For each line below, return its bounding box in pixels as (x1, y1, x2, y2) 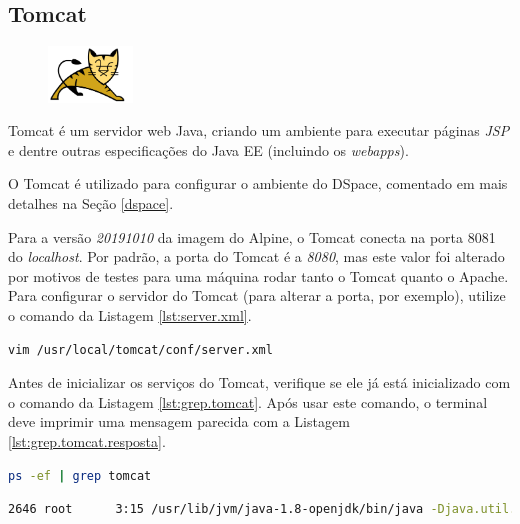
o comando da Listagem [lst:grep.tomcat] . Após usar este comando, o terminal (8, 391, 488, 412)
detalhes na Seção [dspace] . (8, 193, 174, 214)
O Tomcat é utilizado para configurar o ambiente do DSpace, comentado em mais (8, 173, 508, 194)
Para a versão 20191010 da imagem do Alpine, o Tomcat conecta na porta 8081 (8, 226, 496, 247)
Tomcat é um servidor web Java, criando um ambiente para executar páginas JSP (8, 120, 510, 141)
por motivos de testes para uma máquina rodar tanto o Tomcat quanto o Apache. (8, 265, 509, 286)
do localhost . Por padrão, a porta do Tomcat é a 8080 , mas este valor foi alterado (8, 246, 505, 267)
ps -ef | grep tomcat (8, 468, 152, 483)
